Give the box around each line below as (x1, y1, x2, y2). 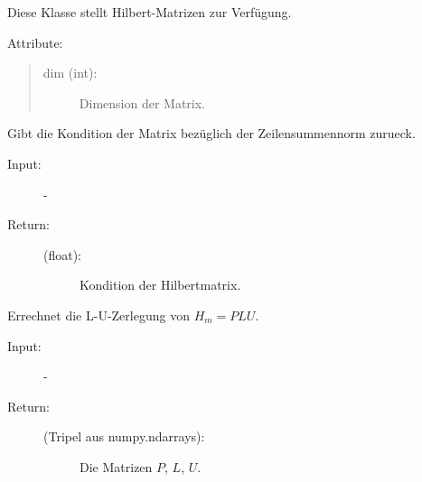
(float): (43, 245, 82, 264)
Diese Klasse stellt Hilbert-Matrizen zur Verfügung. (7, 3, 292, 21)
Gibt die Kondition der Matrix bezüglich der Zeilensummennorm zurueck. (7, 124, 416, 143)
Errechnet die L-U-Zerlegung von (7, 305, 190, 324)
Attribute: (7, 32, 63, 51)
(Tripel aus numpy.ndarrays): (43, 427, 205, 446)
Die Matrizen (80, 457, 153, 476)
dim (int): (42, 63, 98, 82)
